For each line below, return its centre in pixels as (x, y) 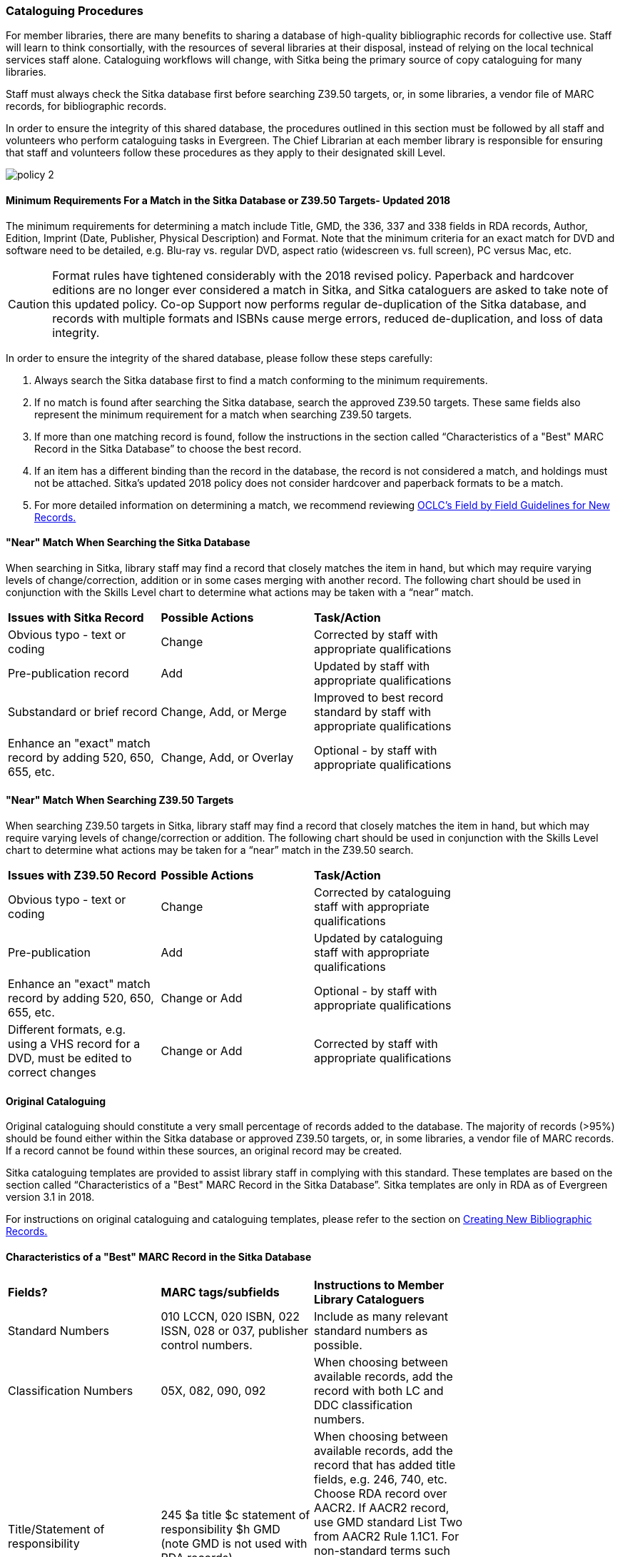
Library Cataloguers (369, 1300)
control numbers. (207, 1345)
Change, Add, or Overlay (227, 757)
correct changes (52, 1073)
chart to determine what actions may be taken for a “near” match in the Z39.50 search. (210, 850)
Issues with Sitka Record (76, 617)
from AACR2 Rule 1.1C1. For (387, 1537)
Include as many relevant (381, 1317)
